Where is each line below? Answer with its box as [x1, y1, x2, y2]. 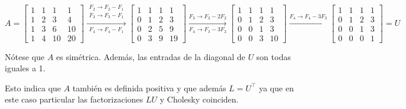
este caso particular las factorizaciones [5, 93, 143, 105]
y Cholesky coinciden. [159, 93, 239, 105]
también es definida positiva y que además [72, 81, 226, 94]
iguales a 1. [5, 62, 46, 74]
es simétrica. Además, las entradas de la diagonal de [56, 50, 245, 62]
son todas [256, 50, 291, 62]
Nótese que [5, 50, 44, 62]
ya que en [258, 81, 294, 94]
